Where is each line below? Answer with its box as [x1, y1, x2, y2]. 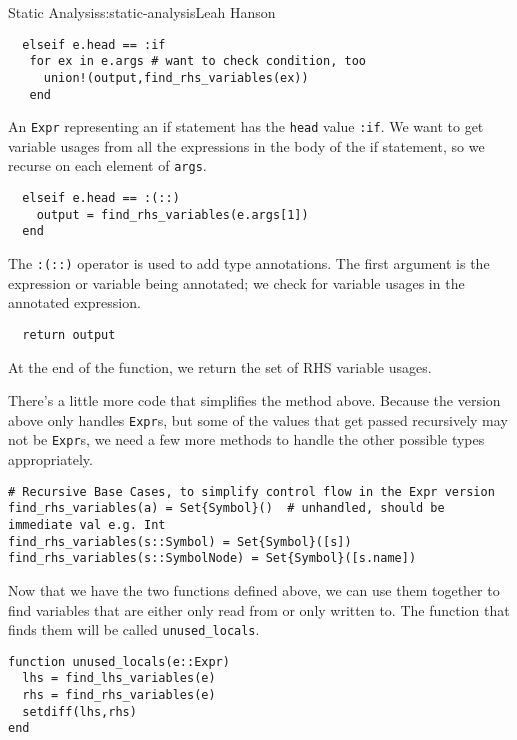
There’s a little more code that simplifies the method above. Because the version [8, 390, 501, 411]
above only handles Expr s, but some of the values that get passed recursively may [8, 409, 508, 430]
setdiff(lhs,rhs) [22, 704, 137, 719]
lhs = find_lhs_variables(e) [22, 671, 216, 686]
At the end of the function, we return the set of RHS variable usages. [8, 356, 432, 377]
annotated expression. [8, 292, 141, 313]
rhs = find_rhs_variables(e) [22, 688, 216, 703]
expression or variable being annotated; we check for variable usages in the [8, 272, 465, 293]
